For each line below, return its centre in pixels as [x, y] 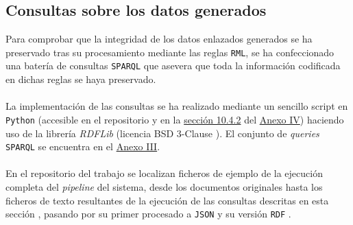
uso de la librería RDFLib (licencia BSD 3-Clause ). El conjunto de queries [162, 133]
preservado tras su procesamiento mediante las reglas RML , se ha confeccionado [170, 52]
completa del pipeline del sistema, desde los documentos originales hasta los [164, 186]
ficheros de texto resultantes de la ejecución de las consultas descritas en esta [167, 200]
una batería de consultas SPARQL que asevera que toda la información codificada [173, 66]
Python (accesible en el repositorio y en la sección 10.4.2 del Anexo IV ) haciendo [175, 119]
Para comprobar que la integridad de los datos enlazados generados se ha [159, 39]
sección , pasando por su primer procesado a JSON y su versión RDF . [148, 214]
